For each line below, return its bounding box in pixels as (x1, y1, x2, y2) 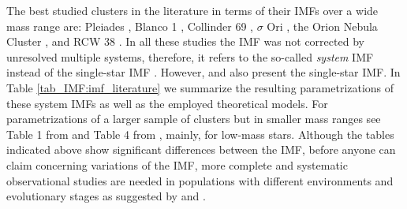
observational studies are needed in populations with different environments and (6, 172, 394, 188)
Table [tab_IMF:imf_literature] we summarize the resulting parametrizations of (6, 79, 394, 95)
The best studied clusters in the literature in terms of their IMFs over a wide (6, 2, 379, 18)
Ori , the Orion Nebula (267, 17, 378, 34)
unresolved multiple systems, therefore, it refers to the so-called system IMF (6, 48, 374, 65)
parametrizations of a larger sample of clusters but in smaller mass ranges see (6, 110, 381, 127)
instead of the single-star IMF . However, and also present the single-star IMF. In (6, 64, 401, 80)
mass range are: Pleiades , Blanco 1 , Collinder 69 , (6, 17, 254, 34)
